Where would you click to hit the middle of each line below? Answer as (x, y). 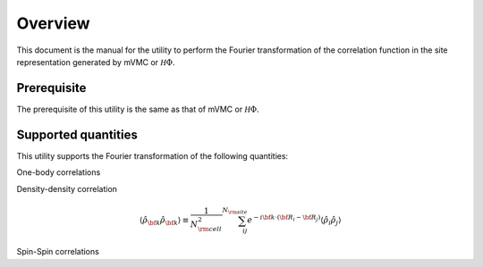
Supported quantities (77, 134)
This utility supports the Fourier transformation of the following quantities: (153, 155)
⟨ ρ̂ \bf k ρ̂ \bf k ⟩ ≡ (164, 221)
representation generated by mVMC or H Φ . (96, 62)
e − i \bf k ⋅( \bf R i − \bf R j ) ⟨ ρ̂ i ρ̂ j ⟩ (294, 220)
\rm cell (210, 229)
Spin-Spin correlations (58, 252)
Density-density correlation (67, 188)
